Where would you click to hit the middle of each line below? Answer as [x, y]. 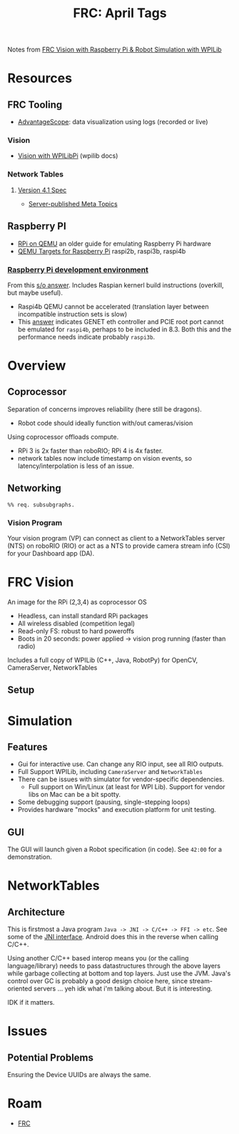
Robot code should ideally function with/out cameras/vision [105, 423]
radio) [26, 646]
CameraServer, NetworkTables [52, 667]
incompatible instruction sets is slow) [72, 314]
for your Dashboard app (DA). [51, 553]
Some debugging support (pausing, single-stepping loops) [104, 802]
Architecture [36, 912]
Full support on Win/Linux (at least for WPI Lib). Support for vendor [127, 787]
